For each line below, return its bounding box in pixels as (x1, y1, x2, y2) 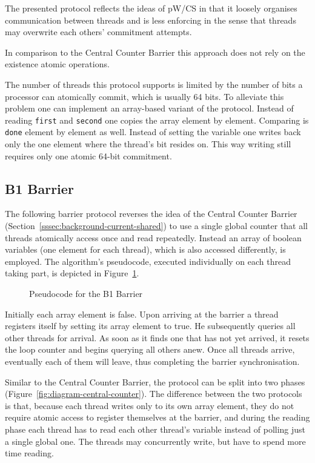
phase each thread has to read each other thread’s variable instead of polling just (5, 422, 306, 435)
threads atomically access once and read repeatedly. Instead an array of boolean (5, 231, 302, 244)
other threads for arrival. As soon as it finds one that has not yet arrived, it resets (5, 331, 310, 344)
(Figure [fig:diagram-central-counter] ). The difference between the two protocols (5, 387, 302, 400)
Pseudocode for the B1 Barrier (29, 287, 143, 300)
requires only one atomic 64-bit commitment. (5, 149, 172, 162)
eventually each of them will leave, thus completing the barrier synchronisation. (5, 355, 300, 367)
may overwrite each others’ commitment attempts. (5, 25, 192, 38)
